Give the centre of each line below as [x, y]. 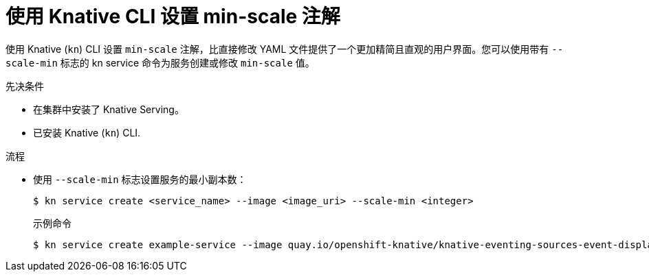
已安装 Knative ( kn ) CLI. [87, 132]
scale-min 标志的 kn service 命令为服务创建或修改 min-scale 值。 [160, 62]
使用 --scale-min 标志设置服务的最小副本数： [140, 179]
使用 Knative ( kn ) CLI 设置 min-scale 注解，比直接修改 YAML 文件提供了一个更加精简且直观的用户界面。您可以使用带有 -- [285, 49]
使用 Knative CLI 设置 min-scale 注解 [173, 16]
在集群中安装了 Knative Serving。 [109, 109]
